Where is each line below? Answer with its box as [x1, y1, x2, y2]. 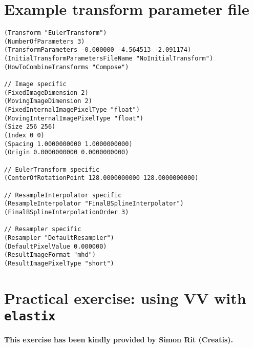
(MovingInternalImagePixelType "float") [4, 114, 144, 122]
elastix [4, 309, 56, 323]
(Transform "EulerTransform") [4, 29, 107, 37]
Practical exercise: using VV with [4, 287, 246, 308]
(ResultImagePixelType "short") [4, 259, 114, 267]
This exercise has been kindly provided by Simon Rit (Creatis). [4, 334, 234, 344]
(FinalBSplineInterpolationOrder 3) [4, 208, 129, 216]
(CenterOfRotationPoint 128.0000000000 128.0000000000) [4, 174, 199, 182]
